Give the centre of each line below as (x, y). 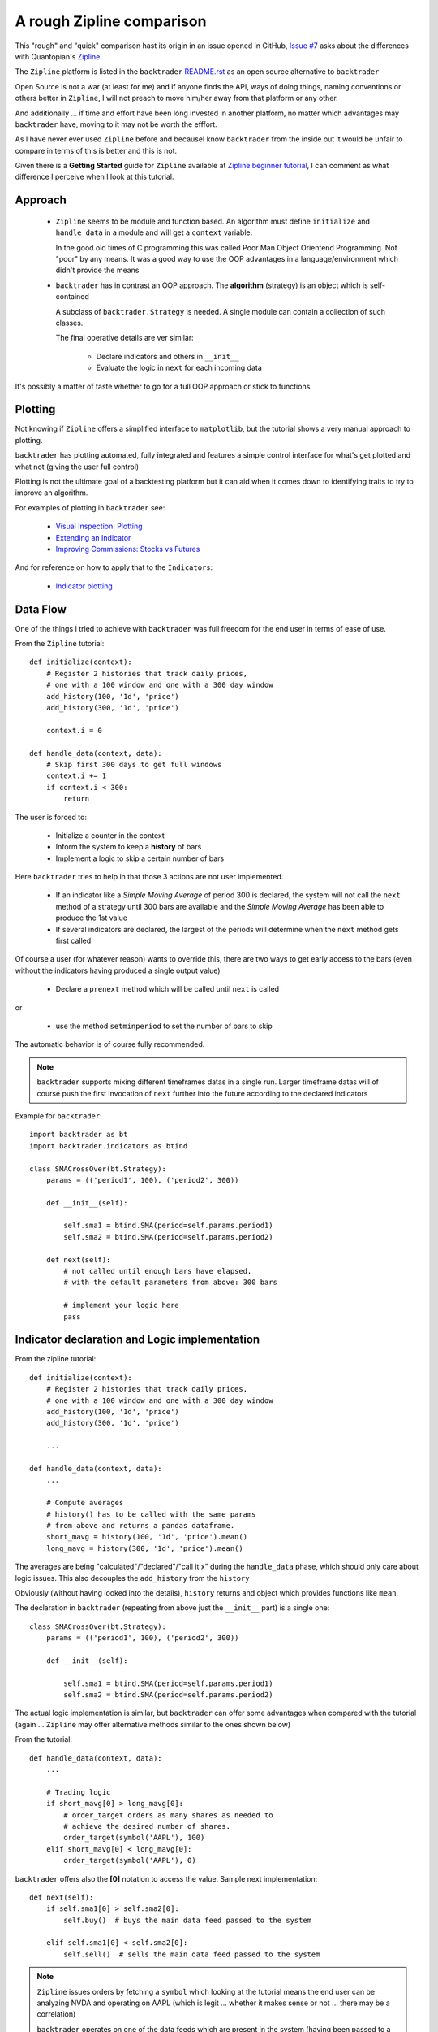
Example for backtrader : (58, 1116)
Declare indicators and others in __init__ (167, 356)
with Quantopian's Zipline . (59, 56)
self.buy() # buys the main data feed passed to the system (188, 1920)
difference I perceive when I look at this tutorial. (94, 177)
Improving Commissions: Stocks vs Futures (128, 549)
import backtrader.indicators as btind (109, 1146)
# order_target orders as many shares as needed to (168, 1815)
